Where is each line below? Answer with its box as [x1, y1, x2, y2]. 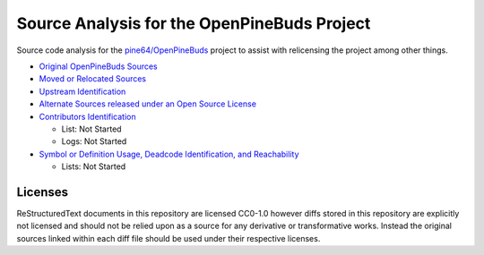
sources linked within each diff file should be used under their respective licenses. [16, 233, 321, 243]
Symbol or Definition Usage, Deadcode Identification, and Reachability [39, 149, 299, 159]
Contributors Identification [39, 111, 136, 122]
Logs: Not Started [61, 136, 127, 147]
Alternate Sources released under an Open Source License [39, 98, 257, 109]
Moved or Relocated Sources [39, 73, 147, 84]
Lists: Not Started [61, 161, 126, 172]
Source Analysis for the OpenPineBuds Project [16, 13, 371, 33]
